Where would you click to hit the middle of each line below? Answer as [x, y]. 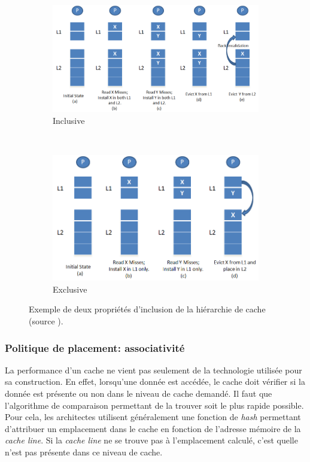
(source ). [46, 321]
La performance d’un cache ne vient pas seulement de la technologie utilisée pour [154, 370]
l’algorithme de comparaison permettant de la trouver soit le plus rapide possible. [154, 405]
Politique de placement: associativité [95, 347]
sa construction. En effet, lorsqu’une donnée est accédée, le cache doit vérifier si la [155, 382]
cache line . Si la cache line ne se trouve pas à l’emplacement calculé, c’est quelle [151, 440]
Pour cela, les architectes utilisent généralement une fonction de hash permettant [153, 417]
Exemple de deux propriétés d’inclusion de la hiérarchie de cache [147, 309]
